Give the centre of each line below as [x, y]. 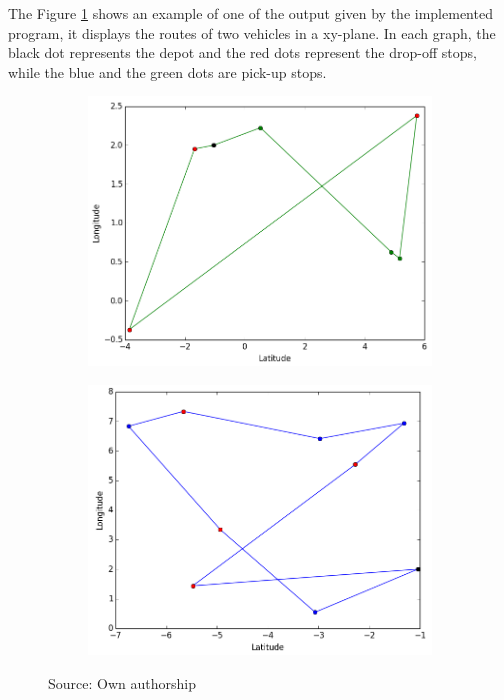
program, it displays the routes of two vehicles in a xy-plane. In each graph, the [252, 32]
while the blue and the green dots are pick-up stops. [167, 71]
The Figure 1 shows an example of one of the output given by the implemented [250, 13]
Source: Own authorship [122, 682]
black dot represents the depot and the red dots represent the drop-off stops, [242, 52]
